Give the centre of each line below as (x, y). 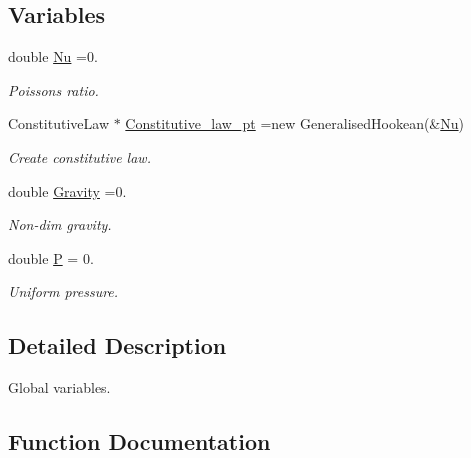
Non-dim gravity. (60, 224)
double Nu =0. (53, 56)
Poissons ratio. (53, 89)
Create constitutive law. (79, 156)
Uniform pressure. (63, 291)
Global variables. (59, 387)
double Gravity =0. (67, 190)
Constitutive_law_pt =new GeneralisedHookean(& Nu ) (295, 123)
